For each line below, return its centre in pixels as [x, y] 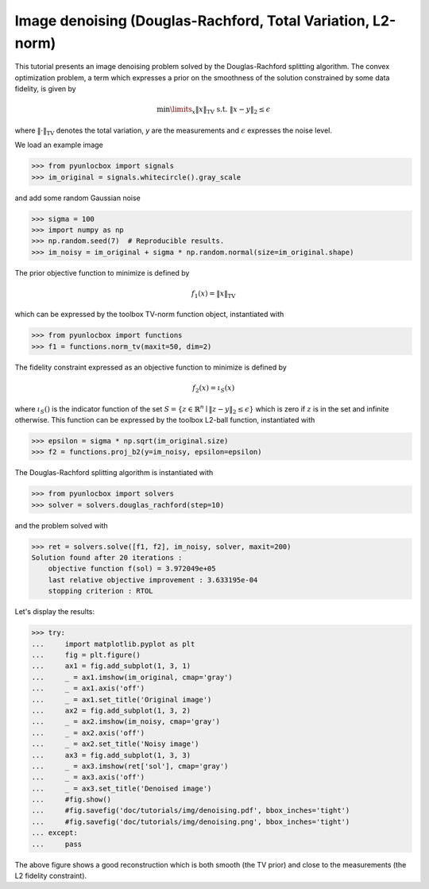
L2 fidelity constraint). [51, 875]
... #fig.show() [71, 800]
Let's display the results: [55, 612]
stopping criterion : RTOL [101, 591]
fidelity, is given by [45, 89]
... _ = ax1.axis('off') [88, 688]
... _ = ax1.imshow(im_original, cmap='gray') [132, 677]
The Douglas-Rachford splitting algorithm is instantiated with [114, 473]
